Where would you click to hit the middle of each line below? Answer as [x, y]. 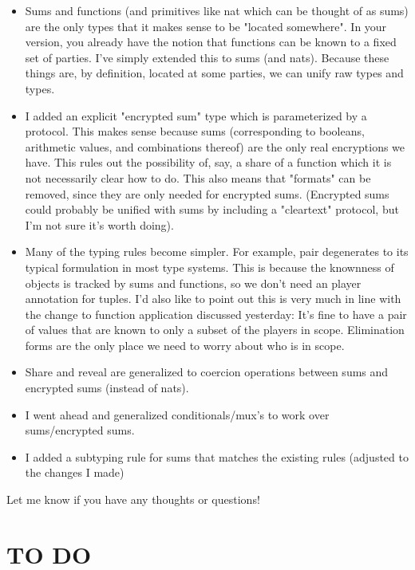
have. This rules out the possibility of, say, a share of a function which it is [208, 162]
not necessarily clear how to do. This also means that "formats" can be [198, 177]
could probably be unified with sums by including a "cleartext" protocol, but [212, 209]
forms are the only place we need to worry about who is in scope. [185, 345]
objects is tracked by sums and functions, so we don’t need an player [193, 283]
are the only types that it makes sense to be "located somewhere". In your [206, 26]
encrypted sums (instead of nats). [107, 388]
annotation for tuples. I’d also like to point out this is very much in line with [213, 299]
